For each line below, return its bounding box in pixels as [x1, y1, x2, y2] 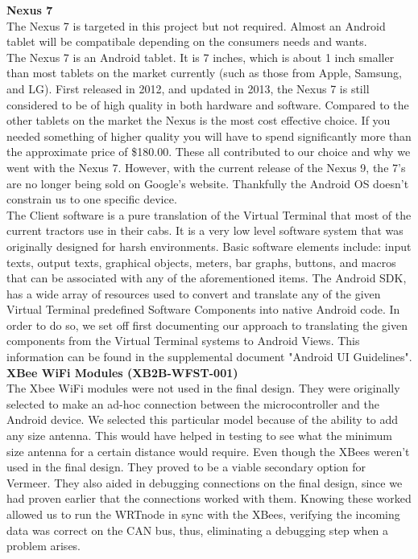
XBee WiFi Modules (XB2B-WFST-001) [6, 364, 238, 380]
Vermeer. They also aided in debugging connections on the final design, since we [6, 474, 403, 491]
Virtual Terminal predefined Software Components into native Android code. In [6, 301, 400, 318]
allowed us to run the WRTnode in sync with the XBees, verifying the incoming [6, 506, 400, 522]
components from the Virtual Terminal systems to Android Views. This [6, 332, 360, 349]
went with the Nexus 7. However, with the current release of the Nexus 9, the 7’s [6, 158, 406, 175]
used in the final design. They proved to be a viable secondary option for [6, 458, 366, 475]
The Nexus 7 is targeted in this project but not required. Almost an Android [6, 17, 386, 34]
